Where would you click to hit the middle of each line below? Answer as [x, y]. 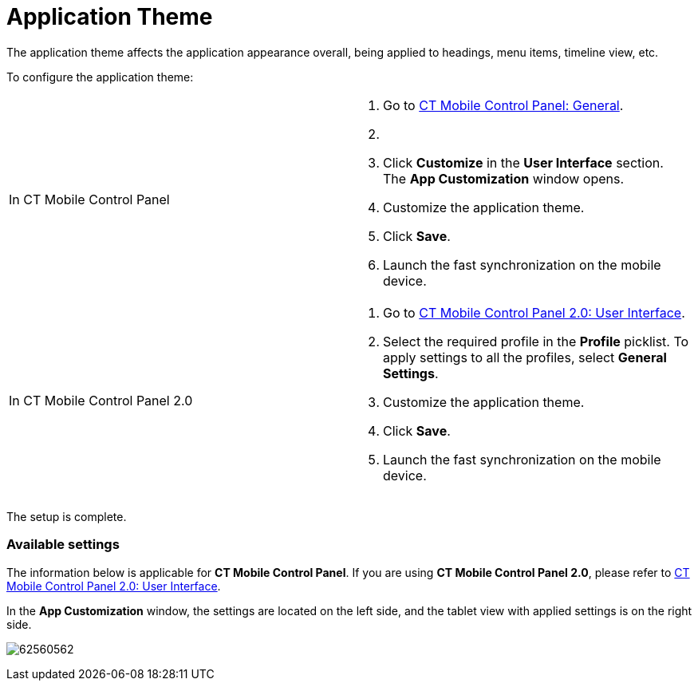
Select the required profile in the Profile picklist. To [536, 341]
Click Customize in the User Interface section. [523, 162]
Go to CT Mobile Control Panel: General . [503, 105]
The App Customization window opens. [504, 178]
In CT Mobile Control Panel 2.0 [101, 400]
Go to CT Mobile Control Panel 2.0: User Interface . [534, 312]
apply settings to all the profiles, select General [525, 357]
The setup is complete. [67, 516]
